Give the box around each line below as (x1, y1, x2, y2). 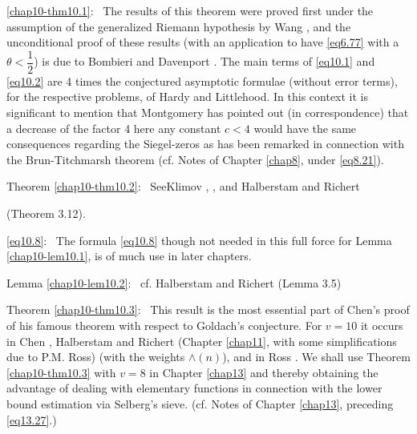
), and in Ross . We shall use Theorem (222, 348, 411, 365)
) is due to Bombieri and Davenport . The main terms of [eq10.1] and (34, 53, 375, 70)
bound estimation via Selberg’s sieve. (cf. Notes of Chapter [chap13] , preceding (6, 395, 394, 412)
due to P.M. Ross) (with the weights (6, 348, 185, 365)
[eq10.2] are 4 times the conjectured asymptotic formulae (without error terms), (6, 72, 398, 89)
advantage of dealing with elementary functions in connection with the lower (6, 380, 383, 396)
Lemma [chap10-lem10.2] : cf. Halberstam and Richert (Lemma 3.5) (6, 274, 342, 291)
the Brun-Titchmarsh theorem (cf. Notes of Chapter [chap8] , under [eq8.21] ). (6, 151, 384, 167)
